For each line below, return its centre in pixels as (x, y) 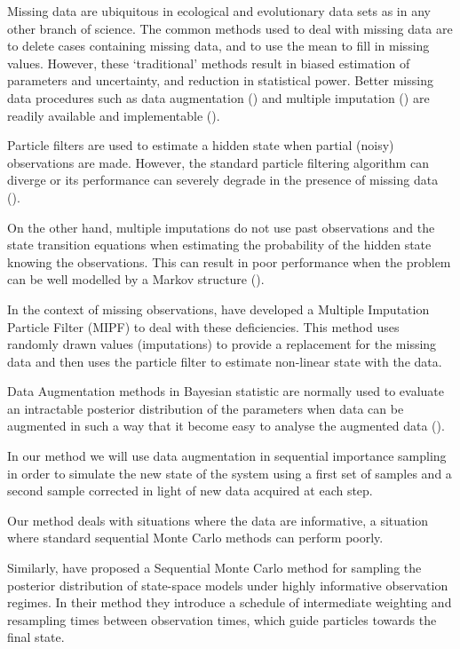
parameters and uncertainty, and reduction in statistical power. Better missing (220, 80)
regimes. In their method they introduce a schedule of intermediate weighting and (230, 602)
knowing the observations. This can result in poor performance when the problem (229, 261)
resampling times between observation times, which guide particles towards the (222, 619)
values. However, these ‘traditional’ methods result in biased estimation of (209, 63)
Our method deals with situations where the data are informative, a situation (218, 520)
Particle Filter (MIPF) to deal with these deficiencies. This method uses (203, 326)
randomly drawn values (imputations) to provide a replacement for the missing (222, 344)
